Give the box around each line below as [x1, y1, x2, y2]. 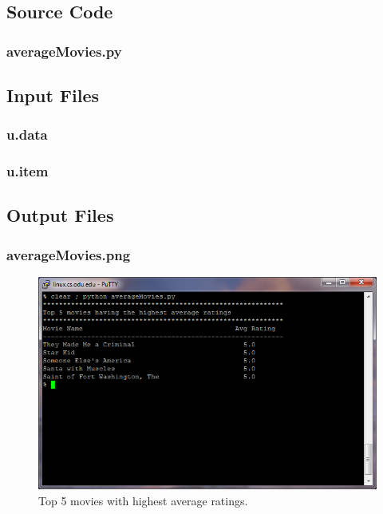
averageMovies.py [6, 41, 122, 61]
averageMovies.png [6, 244, 131, 264]
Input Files [6, 83, 100, 108]
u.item [6, 161, 49, 181]
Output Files [6, 203, 114, 227]
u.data [6, 125, 48, 144]
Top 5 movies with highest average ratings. [38, 492, 248, 509]
